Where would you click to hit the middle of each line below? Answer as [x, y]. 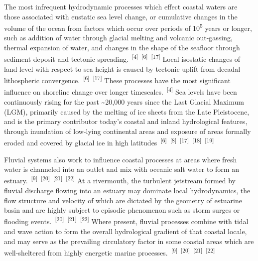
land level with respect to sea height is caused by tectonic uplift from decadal [122, 68]
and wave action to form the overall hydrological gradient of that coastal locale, [126, 231]
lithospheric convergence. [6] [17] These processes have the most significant [117, 80]
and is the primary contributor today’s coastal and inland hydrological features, [126, 121]
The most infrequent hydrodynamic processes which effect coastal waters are [121, 6]
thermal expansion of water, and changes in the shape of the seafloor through [122, 48]
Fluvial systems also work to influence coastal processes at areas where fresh [121, 159]
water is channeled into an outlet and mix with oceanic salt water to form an [122, 169]
